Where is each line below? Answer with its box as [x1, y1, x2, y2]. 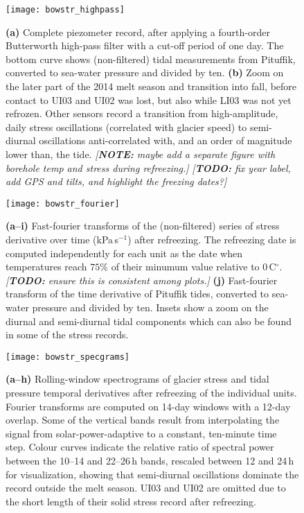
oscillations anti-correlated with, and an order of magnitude [39, 133, 292, 148]
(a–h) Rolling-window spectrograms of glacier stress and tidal [6, 372, 269, 386]
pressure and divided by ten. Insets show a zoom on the [32, 300, 269, 314]
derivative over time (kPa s [6, 232, 118, 247]
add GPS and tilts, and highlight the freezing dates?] [6, 174, 227, 189]
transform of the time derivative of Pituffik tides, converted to [6, 286, 269, 301]
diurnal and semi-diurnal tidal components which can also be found [6, 313, 292, 328]
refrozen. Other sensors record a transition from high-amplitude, [6, 106, 278, 121]
